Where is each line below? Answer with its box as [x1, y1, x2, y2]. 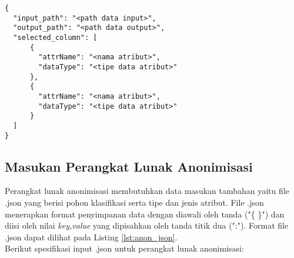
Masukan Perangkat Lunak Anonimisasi [5, 157, 253, 175]
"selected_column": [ [13, 33, 98, 42]
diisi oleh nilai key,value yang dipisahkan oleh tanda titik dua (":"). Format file [5, 219, 289, 232]
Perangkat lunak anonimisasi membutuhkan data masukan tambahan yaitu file [5, 185, 289, 197]
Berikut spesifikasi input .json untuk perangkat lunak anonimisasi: [5, 242, 244, 254]
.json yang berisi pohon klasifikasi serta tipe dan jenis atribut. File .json [5, 196, 264, 208]
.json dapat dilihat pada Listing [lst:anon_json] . [5, 230, 178, 243]
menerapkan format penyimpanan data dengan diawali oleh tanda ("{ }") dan [5, 207, 285, 220]
